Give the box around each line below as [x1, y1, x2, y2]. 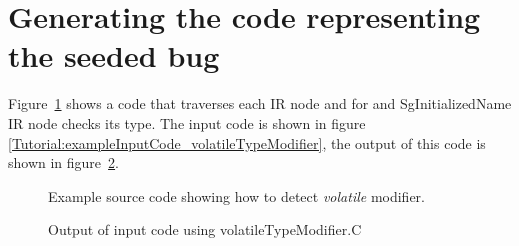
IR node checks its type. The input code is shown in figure [8, 112, 366, 133]
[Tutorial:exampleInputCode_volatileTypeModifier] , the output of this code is [8, 132, 486, 153]
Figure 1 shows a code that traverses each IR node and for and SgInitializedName [8, 93, 512, 114]
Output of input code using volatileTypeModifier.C [48, 219, 362, 240]
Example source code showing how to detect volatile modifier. [48, 185, 425, 206]
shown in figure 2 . [8, 152, 119, 173]
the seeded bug [8, 35, 220, 76]
